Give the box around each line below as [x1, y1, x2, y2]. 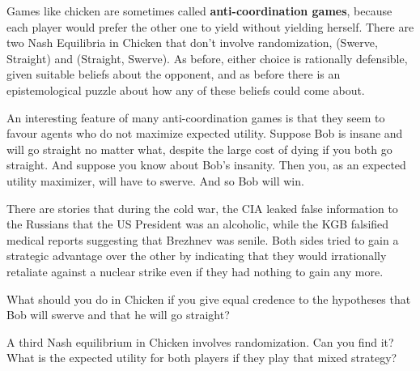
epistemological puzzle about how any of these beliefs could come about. [6, 81, 365, 98]
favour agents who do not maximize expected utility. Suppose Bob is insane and [6, 125, 403, 142]
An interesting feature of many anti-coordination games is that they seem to [6, 109, 385, 126]
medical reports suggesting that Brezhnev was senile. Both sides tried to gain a [6, 231, 399, 248]
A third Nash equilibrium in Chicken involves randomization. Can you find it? [6, 333, 394, 350]
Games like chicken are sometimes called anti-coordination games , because [6, 2, 392, 19]
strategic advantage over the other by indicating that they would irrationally [6, 247, 387, 264]
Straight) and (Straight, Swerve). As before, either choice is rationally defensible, [6, 49, 408, 66]
